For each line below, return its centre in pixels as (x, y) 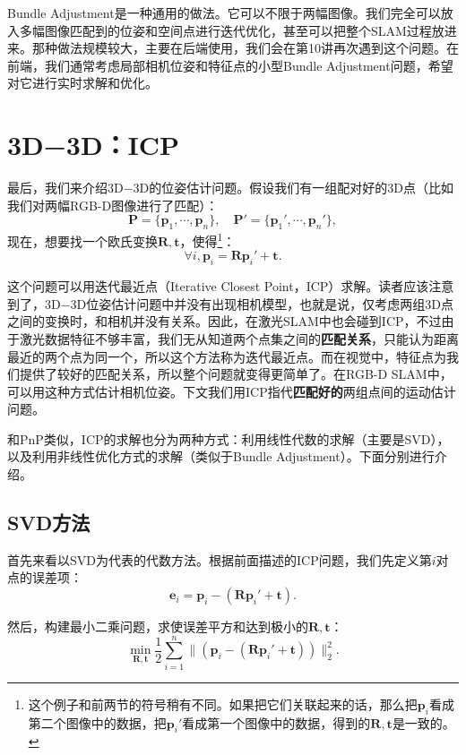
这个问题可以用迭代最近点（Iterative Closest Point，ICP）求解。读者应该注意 (231, 286)
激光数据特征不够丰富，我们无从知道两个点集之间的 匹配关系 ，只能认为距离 (239, 338)
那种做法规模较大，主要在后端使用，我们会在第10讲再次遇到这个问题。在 (245, 48)
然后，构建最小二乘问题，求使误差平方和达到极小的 (158, 626)
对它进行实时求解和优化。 (82, 83)
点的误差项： (45, 577)
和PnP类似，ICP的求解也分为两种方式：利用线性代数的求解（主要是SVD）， (229, 438)
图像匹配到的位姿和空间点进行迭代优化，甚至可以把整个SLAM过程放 (244, 30)
